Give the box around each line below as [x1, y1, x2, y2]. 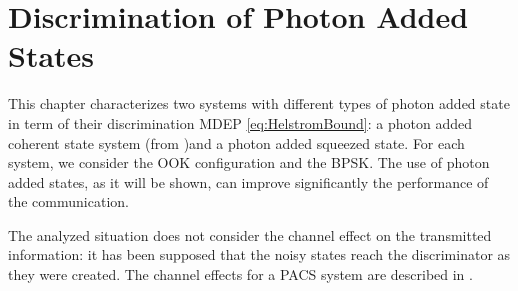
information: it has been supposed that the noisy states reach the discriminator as [8, 244, 511, 265]
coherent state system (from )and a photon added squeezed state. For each [8, 132, 465, 153]
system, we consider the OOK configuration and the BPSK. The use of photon [8, 152, 490, 173]
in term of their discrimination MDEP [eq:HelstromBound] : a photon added [8, 112, 472, 133]
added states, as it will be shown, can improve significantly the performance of [8, 171, 489, 192]
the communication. [8, 191, 129, 212]
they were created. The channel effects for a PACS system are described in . [8, 264, 473, 285]
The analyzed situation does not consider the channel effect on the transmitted [8, 224, 492, 245]
